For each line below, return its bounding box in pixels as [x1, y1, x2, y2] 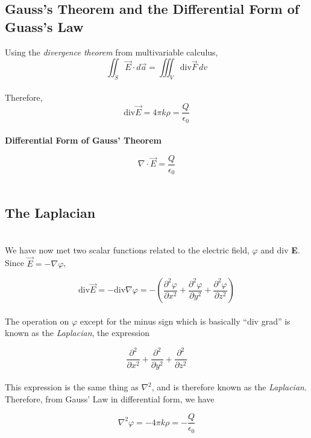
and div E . [260, 243, 300, 256]
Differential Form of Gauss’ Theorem [5, 134, 162, 147]
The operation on [5, 314, 69, 327]
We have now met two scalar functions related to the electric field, [5, 243, 250, 256]
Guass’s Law [5, 17, 84, 36]
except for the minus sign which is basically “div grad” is [80, 314, 291, 327]
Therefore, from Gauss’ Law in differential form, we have [5, 392, 215, 405]
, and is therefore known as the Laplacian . [151, 381, 307, 393]
